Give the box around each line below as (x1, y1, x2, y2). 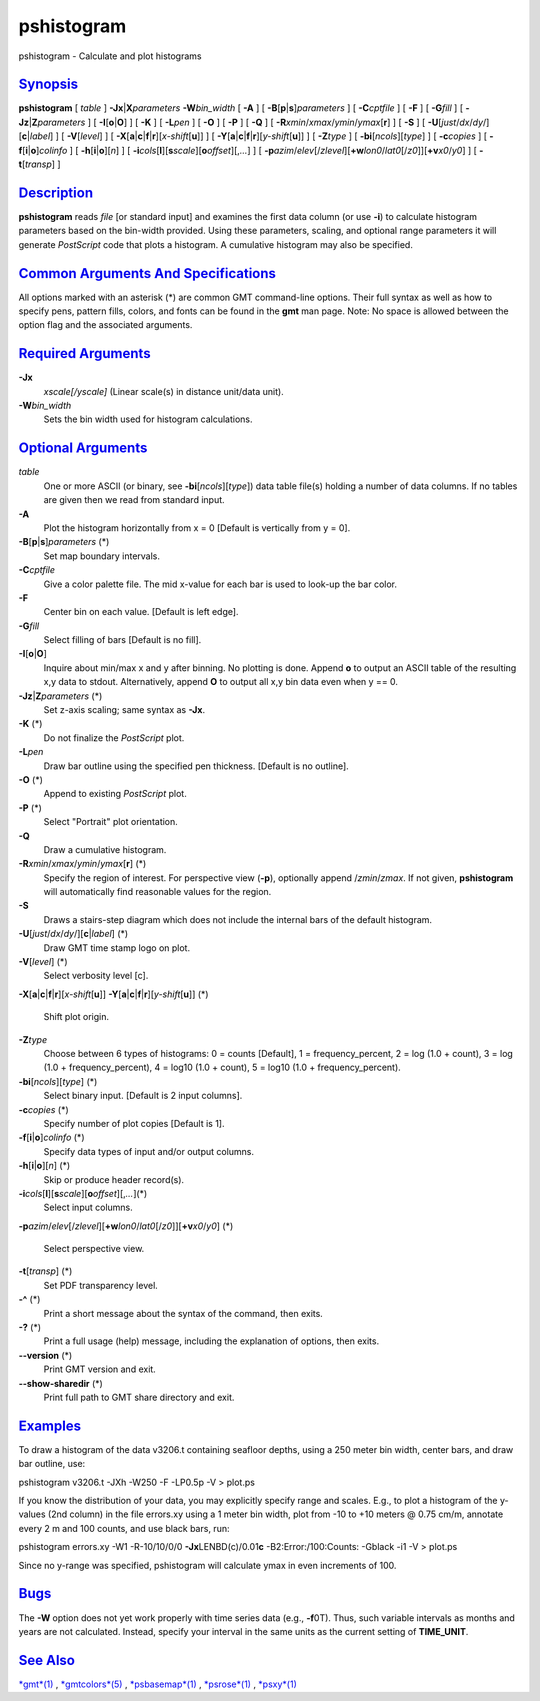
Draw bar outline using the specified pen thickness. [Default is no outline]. (43, 760, 349, 772)
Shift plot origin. (43, 1011, 110, 1023)
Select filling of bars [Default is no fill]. (43, 634, 202, 646)
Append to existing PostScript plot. (43, 788, 187, 800)
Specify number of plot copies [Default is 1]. (43, 1117, 225, 1129)
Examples (18, 1417, 82, 1434)
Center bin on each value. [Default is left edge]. (43, 606, 239, 618)
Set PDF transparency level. (43, 1279, 159, 1291)
